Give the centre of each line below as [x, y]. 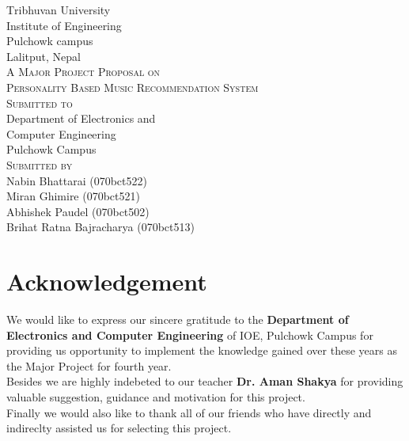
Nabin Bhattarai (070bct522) [77, 180]
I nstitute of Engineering [64, 25]
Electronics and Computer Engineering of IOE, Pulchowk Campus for [190, 335]
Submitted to [40, 103]
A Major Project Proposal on [83, 72]
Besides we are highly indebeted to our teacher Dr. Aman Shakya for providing [205, 381]
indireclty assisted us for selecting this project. [119, 428]
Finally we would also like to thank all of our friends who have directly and [189, 412]
